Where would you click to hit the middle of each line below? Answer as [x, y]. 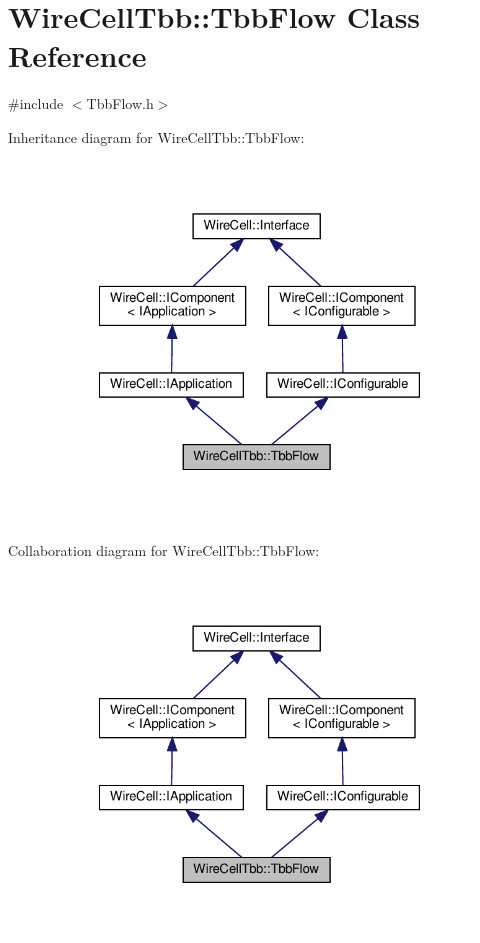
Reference [77, 55]
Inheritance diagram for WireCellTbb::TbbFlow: [156, 136]
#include [36, 103]
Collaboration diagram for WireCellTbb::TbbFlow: [164, 549]
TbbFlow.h [120, 103]
